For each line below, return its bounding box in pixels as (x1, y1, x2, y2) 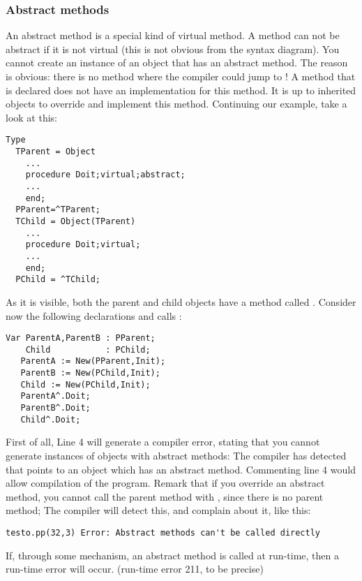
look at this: (6, 110, 57, 124)
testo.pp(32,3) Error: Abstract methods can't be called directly (6, 527, 321, 538)
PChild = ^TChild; (15, 274, 101, 285)
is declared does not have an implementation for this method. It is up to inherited (6, 82, 356, 97)
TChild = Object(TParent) (15, 216, 136, 226)
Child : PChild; (25, 344, 151, 355)
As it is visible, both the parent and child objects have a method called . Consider (6, 294, 356, 309)
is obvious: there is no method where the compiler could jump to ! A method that (6, 69, 356, 83)
